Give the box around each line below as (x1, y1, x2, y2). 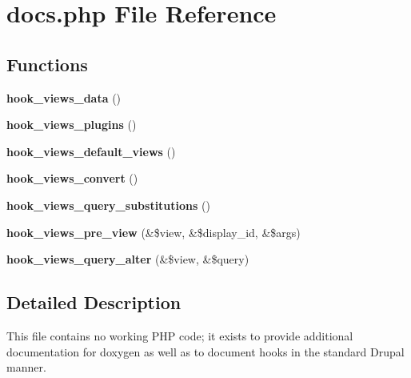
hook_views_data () (6, 89, 122, 106)
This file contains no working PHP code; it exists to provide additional (6, 327, 353, 344)
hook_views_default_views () (6, 143, 176, 159)
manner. (6, 359, 46, 376)
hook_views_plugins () (6, 116, 137, 133)
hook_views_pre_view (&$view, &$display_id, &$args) (6, 223, 301, 240)
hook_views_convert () (6, 170, 138, 187)
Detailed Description (6, 290, 182, 315)
